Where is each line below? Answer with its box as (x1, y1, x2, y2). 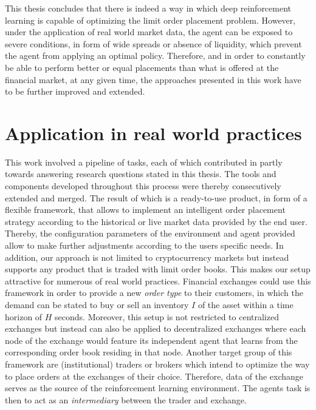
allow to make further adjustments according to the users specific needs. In (5, 239, 284, 252)
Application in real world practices (5, 120, 302, 145)
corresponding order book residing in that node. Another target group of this (5, 346, 292, 358)
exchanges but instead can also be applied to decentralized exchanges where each (5, 322, 306, 335)
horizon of (5, 310, 43, 323)
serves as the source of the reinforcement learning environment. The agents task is (5, 381, 311, 394)
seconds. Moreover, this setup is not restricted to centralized (55, 310, 279, 323)
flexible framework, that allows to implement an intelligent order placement (5, 203, 286, 216)
